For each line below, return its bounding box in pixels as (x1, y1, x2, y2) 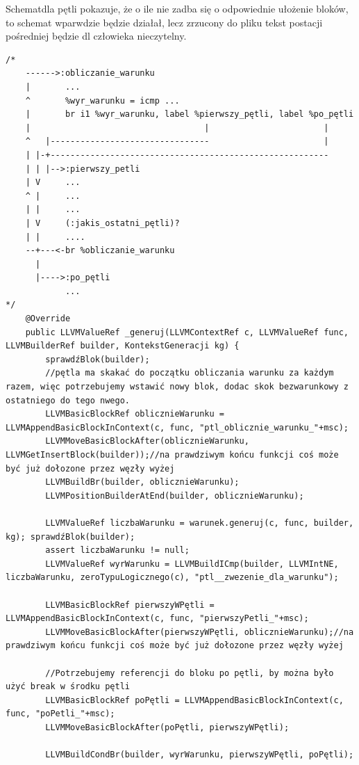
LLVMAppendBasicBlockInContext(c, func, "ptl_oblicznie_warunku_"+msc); (6, 422, 349, 433)
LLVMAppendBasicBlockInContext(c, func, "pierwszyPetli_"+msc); (6, 613, 309, 624)
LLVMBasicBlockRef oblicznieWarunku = (45, 409, 224, 419)
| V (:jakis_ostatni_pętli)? (25, 218, 180, 228)
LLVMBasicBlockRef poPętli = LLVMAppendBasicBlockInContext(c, (45, 695, 344, 705)
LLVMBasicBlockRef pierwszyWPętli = (45, 599, 215, 610)
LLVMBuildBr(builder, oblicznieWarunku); (45, 477, 240, 488)
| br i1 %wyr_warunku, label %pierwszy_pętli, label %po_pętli (25, 109, 354, 120)
